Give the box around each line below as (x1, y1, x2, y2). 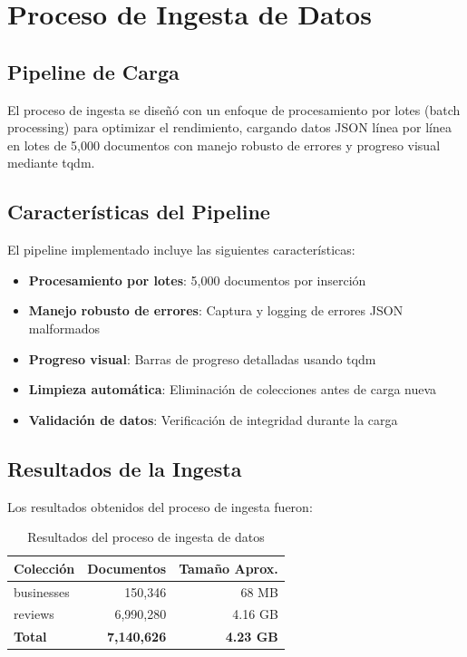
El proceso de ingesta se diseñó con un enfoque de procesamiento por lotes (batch (7, 100, 461, 119)
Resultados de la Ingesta (7, 454, 242, 482)
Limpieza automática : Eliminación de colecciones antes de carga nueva (28, 380, 437, 399)
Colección (14, 558, 75, 577)
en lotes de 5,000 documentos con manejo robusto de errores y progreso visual (7, 135, 441, 154)
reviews (14, 604, 54, 623)
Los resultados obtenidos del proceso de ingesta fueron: (7, 497, 313, 516)
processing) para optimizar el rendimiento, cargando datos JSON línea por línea (7, 118, 452, 137)
